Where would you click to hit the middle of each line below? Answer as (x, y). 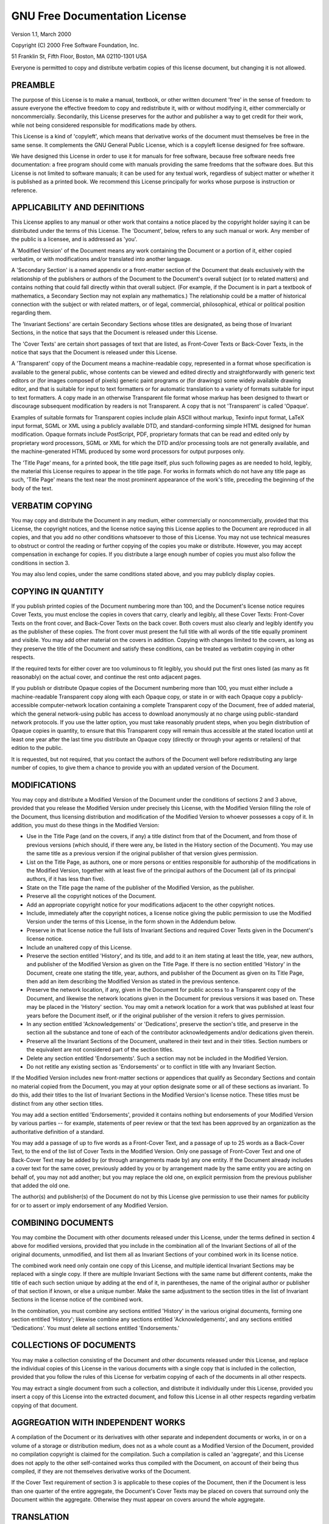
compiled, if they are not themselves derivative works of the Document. (101, 1471)
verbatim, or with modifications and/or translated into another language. (101, 259)
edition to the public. (37, 748)
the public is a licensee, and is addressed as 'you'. (74, 239)
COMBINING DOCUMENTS (62, 1223)
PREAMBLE (33, 85)
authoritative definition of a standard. (58, 1131)
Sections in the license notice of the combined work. (77, 1300)
